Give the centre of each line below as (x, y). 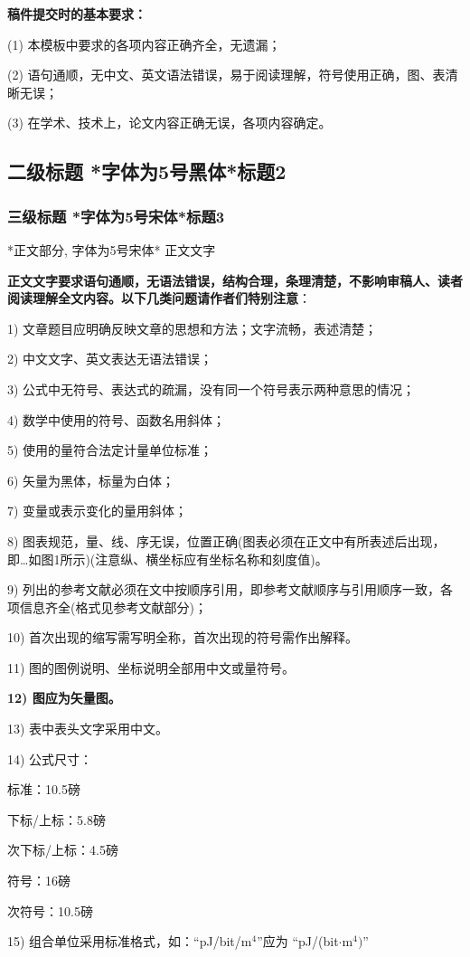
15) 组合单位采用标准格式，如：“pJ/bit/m (130, 941)
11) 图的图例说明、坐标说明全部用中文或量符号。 (151, 667)
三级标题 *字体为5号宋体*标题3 (116, 216)
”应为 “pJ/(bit (298, 941)
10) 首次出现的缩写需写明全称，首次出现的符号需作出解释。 (183, 637)
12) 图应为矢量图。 (64, 698)
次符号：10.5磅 (50, 910)
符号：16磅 (39, 881)
